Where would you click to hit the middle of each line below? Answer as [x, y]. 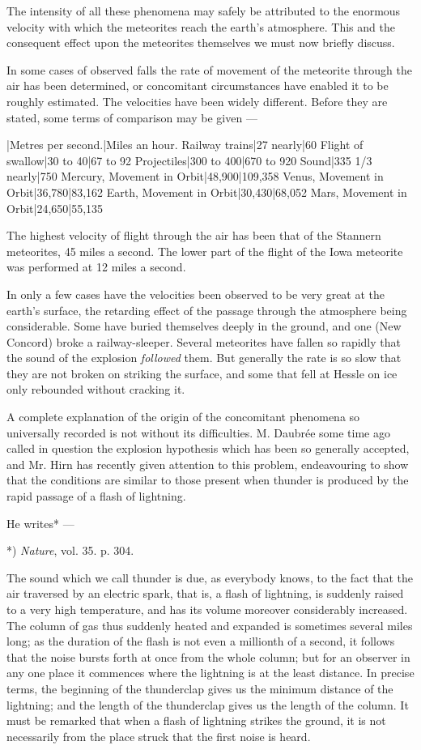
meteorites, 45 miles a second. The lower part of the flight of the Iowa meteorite [205, 251]
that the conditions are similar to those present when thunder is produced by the [208, 480]
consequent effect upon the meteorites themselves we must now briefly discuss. [201, 43]
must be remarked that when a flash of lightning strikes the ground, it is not [196, 720]
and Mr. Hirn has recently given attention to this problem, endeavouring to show [208, 464]
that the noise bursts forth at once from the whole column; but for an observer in [208, 656]
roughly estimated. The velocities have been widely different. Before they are [197, 101]
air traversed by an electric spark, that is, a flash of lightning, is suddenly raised [205, 593]
